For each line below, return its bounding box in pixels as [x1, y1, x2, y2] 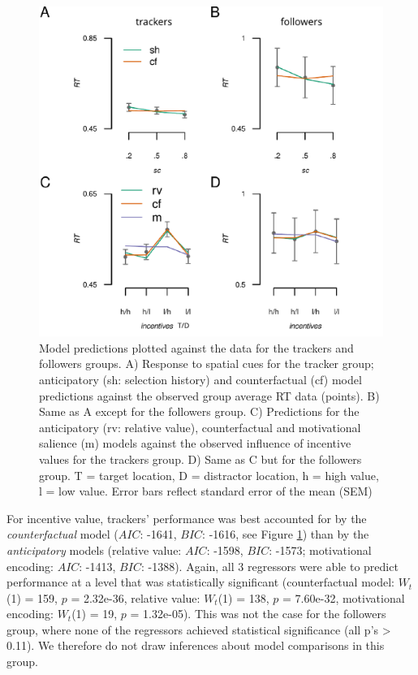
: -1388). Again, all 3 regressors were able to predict [140, 557, 399, 574]
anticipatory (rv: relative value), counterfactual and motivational [39, 418, 361, 435]
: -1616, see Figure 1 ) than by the [202, 526, 369, 543]
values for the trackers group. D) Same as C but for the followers [39, 450, 362, 467]
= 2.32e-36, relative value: [71, 589, 200, 606]
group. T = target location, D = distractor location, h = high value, [39, 466, 379, 483]
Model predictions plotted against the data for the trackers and [39, 339, 354, 356]
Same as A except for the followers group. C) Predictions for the [39, 403, 360, 420]
